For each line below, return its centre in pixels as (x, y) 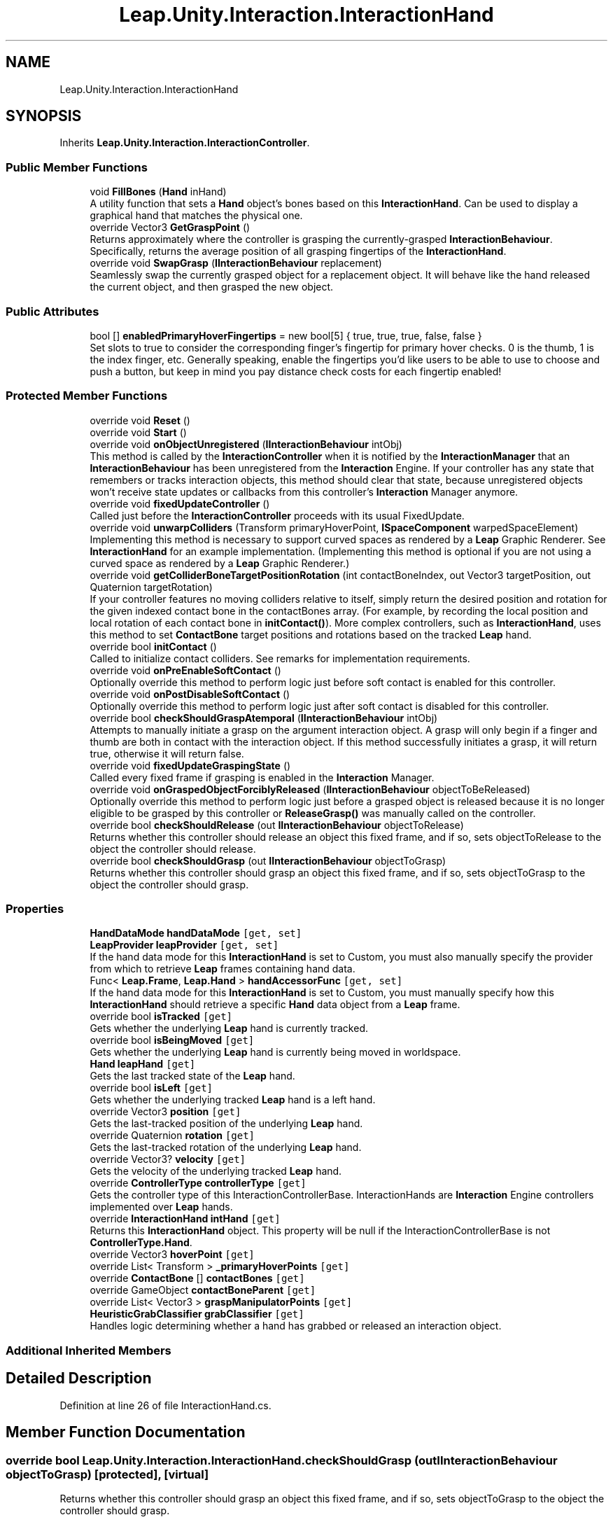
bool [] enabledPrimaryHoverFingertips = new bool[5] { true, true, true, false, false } (286, 335)
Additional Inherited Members (89, 1350)
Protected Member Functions (87, 396)
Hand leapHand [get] (143, 1064)
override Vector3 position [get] (165, 1112)
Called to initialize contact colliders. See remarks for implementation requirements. (280, 658)
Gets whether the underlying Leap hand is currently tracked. (229, 1028)
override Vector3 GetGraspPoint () (170, 228)
